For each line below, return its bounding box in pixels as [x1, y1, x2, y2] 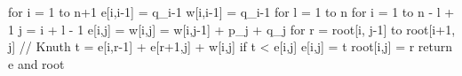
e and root [8, 54, 65, 72]
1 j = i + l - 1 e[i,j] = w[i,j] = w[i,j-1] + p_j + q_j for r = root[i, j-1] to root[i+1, [8, 19, 456, 38]
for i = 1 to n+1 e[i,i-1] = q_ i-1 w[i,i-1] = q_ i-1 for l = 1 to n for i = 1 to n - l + [8, 3, 455, 20]
